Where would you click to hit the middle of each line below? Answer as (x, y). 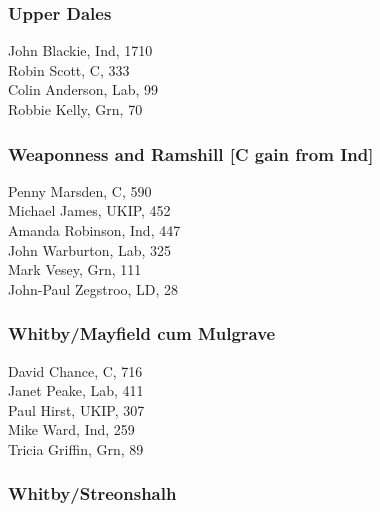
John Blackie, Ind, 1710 (80, 50)
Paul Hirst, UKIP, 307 (76, 409)
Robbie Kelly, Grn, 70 (75, 109)
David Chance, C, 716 (75, 370)
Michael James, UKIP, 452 (89, 210)
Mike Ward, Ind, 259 (71, 429)
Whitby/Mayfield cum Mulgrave (142, 333)
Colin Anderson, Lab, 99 (83, 89)
